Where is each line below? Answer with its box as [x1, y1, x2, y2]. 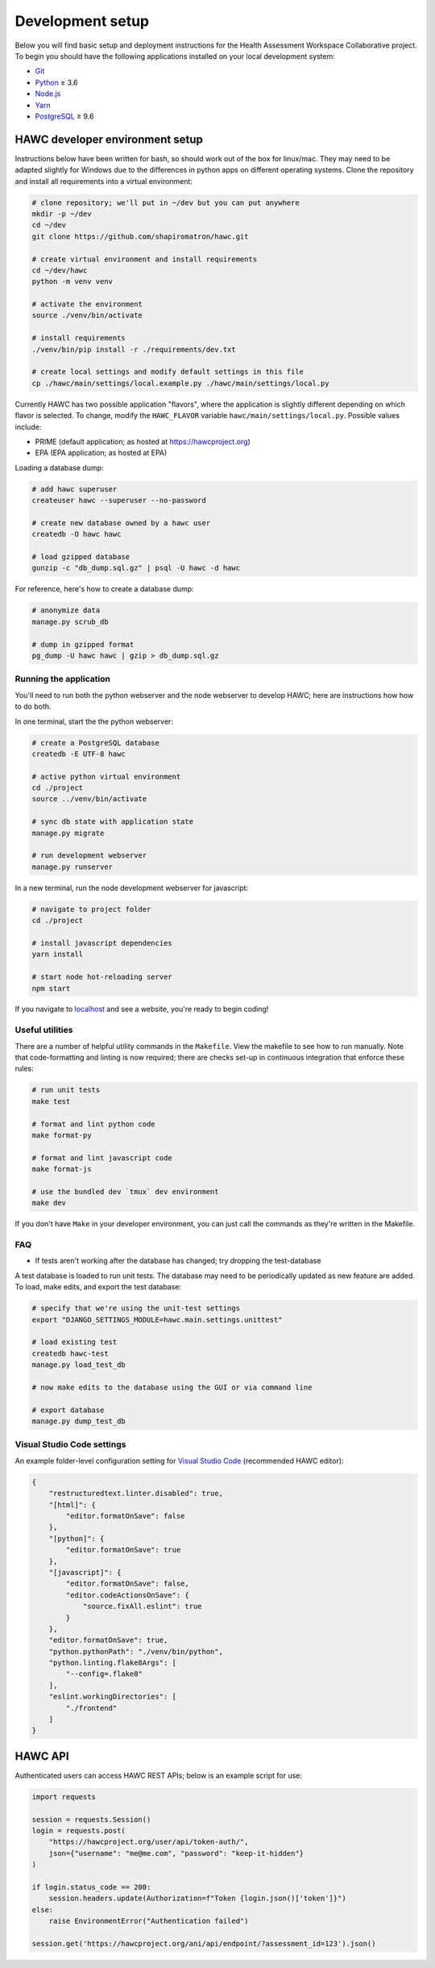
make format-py [31, 1130, 92, 1139]
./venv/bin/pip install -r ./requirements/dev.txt [31, 345, 237, 354]
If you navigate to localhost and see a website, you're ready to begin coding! [14, 1005, 269, 1014]
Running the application [14, 674, 110, 685]
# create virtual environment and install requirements [31, 254, 258, 264]
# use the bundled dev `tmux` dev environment [31, 1187, 219, 1196]
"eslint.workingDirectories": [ [48, 1692, 177, 1702]
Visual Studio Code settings [14, 1439, 126, 1450]
